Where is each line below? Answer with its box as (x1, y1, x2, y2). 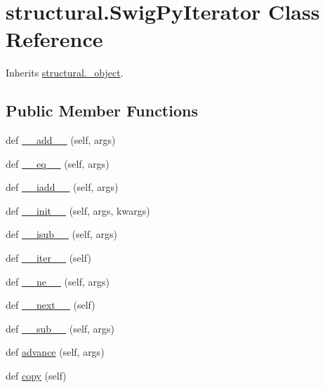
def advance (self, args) (6, 344, 105, 359)
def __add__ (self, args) (6, 133, 116, 147)
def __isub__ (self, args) (6, 227, 117, 241)
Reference (6, 25, 103, 53)
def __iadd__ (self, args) (6, 180, 119, 194)
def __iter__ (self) (6, 250, 91, 265)
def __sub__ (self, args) (6, 321, 115, 335)
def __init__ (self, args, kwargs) (6, 203, 150, 218)
